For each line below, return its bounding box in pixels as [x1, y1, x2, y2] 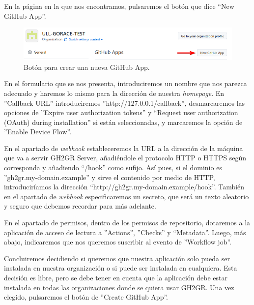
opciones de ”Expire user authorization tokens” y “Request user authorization [4, 107, 238, 118]
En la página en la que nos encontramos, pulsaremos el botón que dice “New [4, 1, 234, 11]
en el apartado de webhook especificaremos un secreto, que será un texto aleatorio [4, 191, 249, 201]
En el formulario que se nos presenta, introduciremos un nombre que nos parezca [4, 78, 247, 89]
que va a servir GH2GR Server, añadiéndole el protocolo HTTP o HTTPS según [4, 152, 247, 163]
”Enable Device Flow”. [4, 126, 72, 137]
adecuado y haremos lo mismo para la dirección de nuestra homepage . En [4, 88, 225, 98]
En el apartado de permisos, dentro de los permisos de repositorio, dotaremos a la [4, 217, 251, 228]
